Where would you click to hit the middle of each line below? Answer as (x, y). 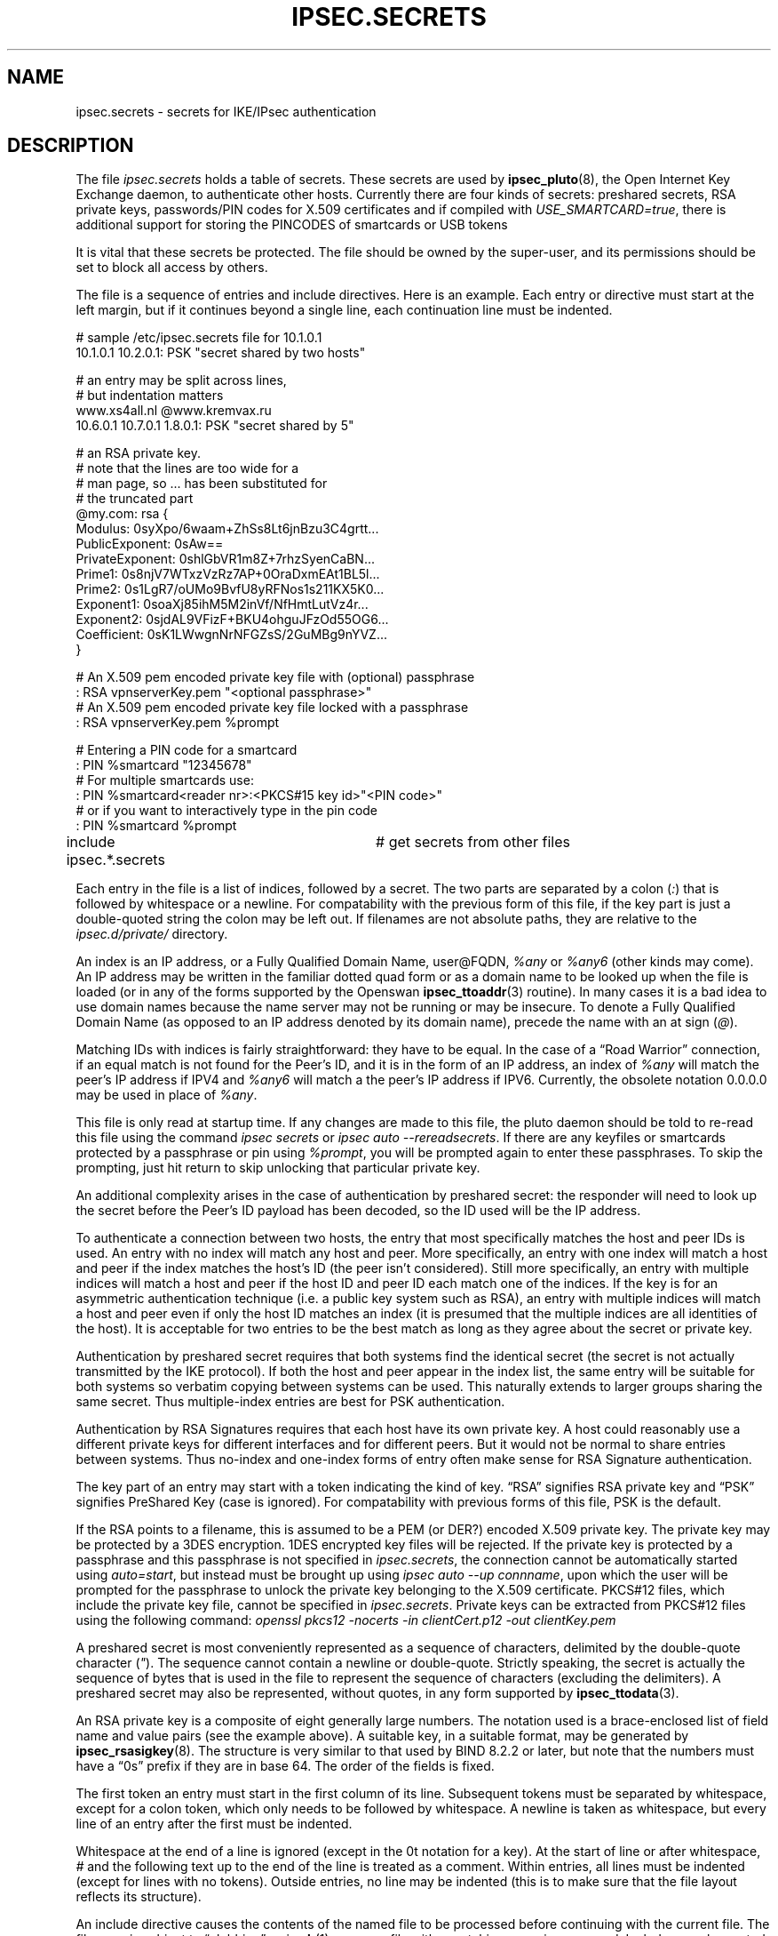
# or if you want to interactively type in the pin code (227, 811)
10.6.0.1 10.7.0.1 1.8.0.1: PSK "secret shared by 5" (215, 426)
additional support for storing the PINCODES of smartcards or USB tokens (292, 225)
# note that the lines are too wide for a (187, 468)
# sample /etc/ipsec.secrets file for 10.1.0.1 (199, 338)
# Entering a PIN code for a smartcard (187, 750)
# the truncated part (135, 499)
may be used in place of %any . (167, 1095)
